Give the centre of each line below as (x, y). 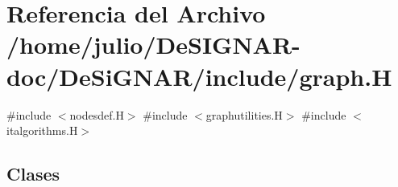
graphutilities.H (244, 114)
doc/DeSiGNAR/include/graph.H (199, 76)
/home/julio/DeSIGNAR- (153, 45)
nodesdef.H (97, 114)
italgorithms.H (42, 130)
